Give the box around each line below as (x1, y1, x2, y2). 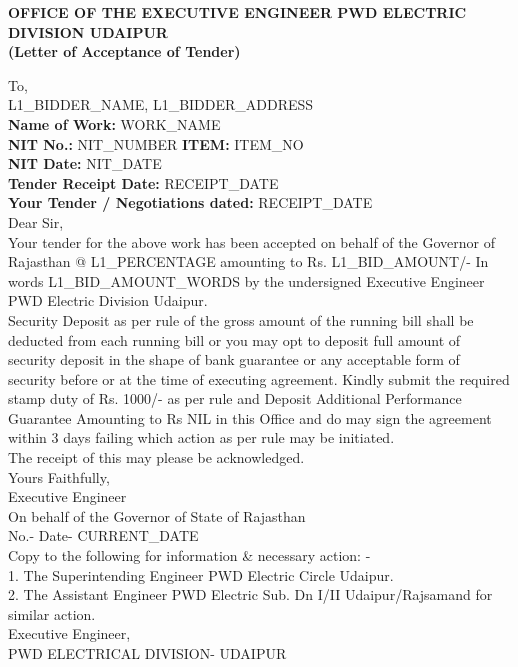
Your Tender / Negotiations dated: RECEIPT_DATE (8, 192, 373, 213)
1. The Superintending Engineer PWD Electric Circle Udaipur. (8, 564, 394, 585)
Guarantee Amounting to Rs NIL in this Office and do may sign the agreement (8, 407, 492, 428)
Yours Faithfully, (8, 466, 110, 487)
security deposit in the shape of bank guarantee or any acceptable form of (8, 349, 460, 370)
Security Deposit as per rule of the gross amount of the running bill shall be (8, 309, 474, 330)
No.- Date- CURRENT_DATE (8, 525, 199, 546)
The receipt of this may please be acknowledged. (8, 447, 305, 468)
